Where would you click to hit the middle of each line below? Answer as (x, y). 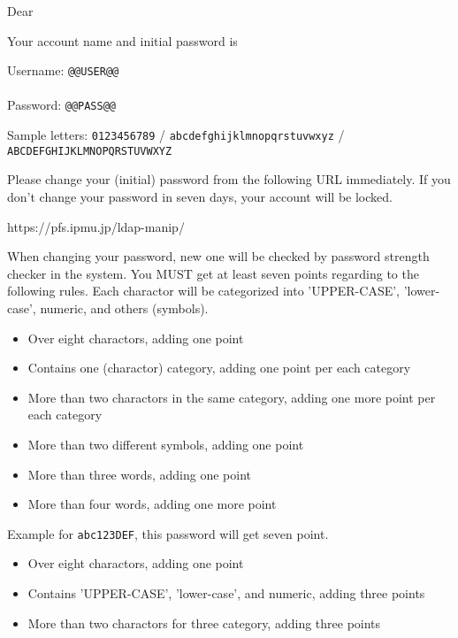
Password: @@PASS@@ (61, 105)
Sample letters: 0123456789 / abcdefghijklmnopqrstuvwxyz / (176, 135)
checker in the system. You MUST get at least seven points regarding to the (213, 273)
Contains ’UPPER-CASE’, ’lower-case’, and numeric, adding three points (226, 592)
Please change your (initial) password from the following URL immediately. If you (229, 179)
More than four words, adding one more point (152, 504)
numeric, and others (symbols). (124, 307)
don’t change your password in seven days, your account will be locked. (200, 196)
